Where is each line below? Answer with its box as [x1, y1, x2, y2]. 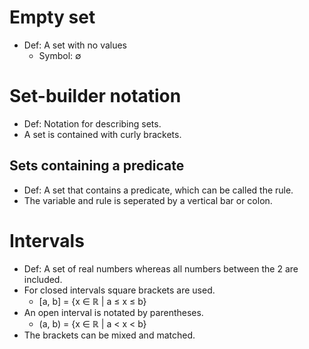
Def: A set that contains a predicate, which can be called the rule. [23, 184, 294, 196]
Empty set [9, 6, 96, 29]
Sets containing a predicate [9, 157, 185, 175]
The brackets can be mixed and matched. [23, 329, 196, 341]
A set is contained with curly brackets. [23, 128, 182, 140]
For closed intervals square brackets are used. [23, 284, 216, 296]
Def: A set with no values [23, 39, 128, 51]
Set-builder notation [9, 85, 182, 108]
